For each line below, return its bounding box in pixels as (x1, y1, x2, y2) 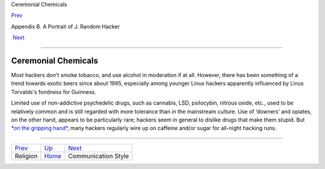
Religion (14, 152, 38, 160)
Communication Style (68, 152, 129, 160)
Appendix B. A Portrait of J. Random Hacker (11, 23, 120, 30)
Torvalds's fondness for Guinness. (11, 88, 96, 96)
